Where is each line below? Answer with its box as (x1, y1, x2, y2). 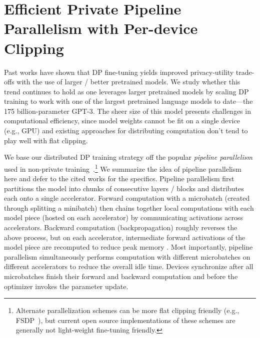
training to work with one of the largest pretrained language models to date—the (4, 96, 253, 106)
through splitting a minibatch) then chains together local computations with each (4, 202, 254, 213)
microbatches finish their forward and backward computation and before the (4, 271, 238, 282)
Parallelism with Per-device (4, 18, 198, 38)
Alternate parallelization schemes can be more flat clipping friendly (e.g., (15, 305, 239, 316)
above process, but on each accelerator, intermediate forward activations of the (4, 232, 245, 242)
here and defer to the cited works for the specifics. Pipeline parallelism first (4, 173, 234, 184)
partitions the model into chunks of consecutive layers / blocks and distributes (4, 183, 244, 193)
